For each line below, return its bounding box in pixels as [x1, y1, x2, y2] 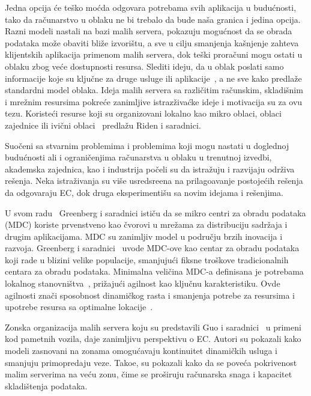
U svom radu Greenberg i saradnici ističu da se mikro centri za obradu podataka [5, 206, 306, 219]
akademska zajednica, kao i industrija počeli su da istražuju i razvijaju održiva [5, 162, 295, 175]
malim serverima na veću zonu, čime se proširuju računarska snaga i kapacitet [5, 368, 292, 380]
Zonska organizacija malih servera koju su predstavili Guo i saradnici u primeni [5, 320, 301, 333]
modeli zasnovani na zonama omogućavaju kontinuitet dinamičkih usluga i [5, 344, 278, 357]
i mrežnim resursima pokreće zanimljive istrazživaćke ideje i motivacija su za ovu [5, 95, 303, 108]
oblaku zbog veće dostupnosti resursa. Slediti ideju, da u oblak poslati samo [5, 59, 284, 72]
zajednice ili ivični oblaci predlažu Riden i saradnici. [5, 118, 201, 131]
